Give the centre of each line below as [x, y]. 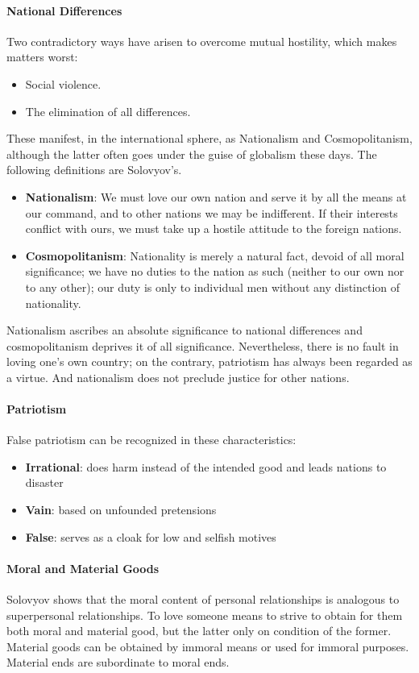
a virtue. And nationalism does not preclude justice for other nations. [178, 377]
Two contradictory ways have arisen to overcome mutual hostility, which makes [202, 41]
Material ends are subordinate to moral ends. [118, 662]
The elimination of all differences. [108, 111]
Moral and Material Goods [83, 568]
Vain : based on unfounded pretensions [121, 510]
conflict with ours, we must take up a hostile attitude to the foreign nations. [214, 228]
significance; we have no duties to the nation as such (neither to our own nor [215, 271]
